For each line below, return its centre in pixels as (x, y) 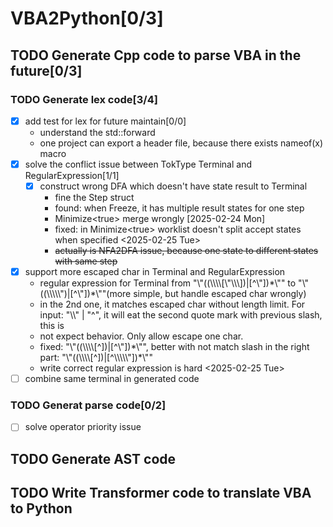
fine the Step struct (94, 198)
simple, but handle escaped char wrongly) (220, 294)
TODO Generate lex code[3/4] (84, 99)
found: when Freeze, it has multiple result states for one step (179, 208)
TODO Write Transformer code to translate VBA (161, 493)
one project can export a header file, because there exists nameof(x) (181, 143)
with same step (86, 261)
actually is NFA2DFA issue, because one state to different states (186, 251)
